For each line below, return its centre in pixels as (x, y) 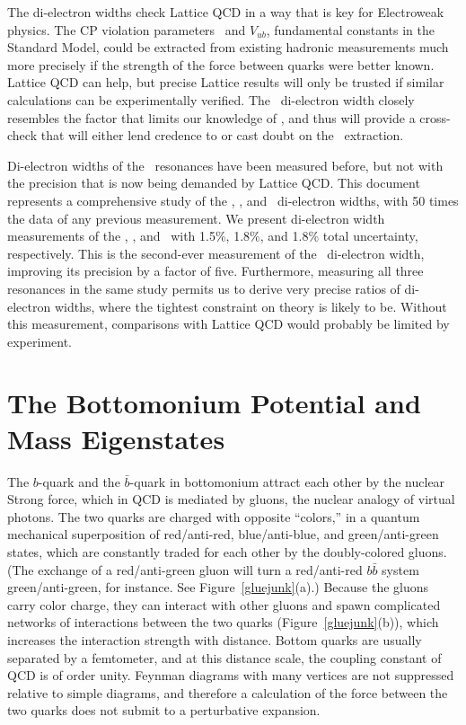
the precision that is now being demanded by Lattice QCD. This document (214, 183)
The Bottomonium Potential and (214, 403)
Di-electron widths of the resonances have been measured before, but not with (225, 165)
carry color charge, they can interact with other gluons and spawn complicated (224, 604)
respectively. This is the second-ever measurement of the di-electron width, (216, 253)
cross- (435, 117)
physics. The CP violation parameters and (127, 29)
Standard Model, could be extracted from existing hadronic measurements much (228, 47)
